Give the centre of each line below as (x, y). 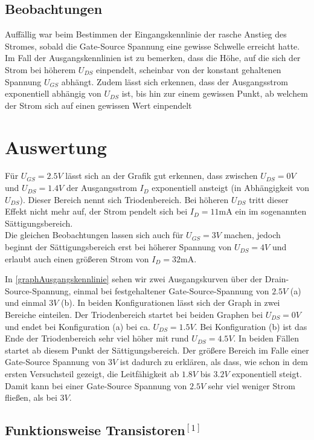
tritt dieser (269, 199)
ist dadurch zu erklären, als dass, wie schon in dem (214, 362)
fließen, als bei (31, 397)
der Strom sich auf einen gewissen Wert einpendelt (98, 105)
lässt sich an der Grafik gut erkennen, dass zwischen (162, 176)
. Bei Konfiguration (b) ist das (251, 326)
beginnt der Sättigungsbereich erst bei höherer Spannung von (118, 247)
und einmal (26, 302)
